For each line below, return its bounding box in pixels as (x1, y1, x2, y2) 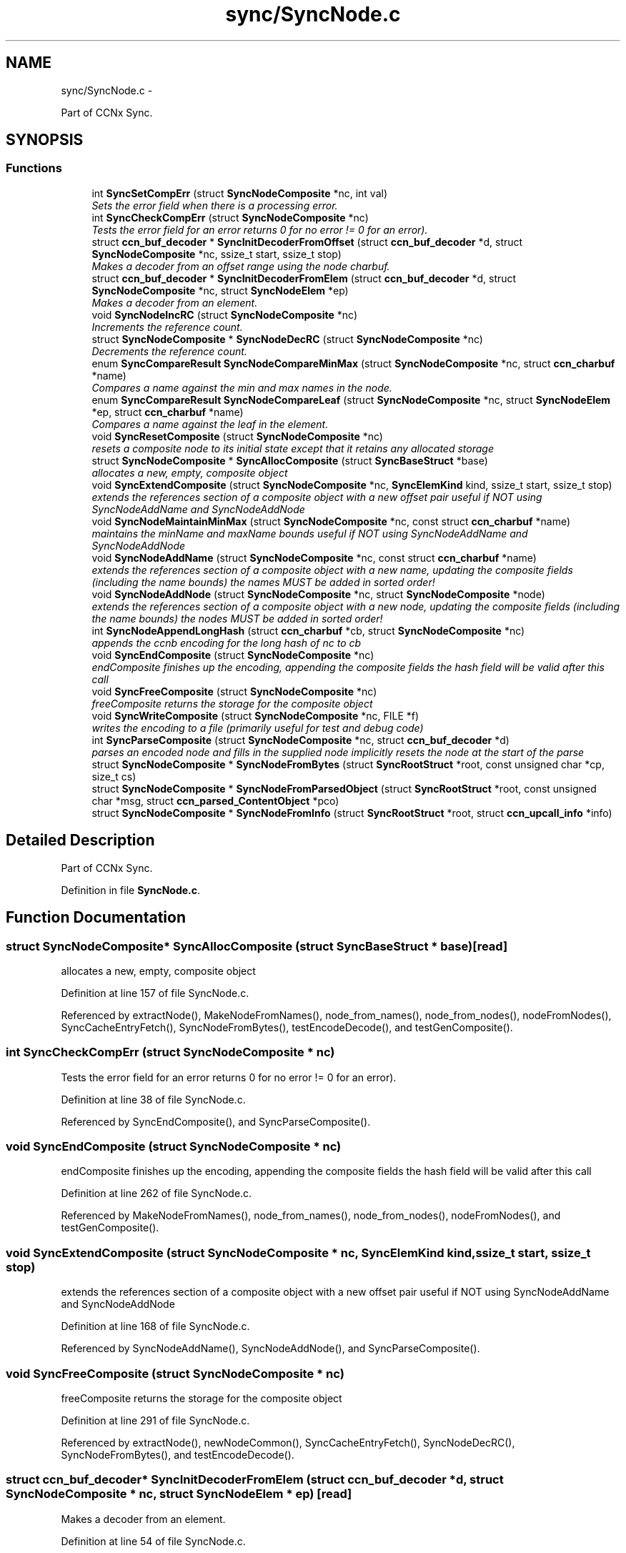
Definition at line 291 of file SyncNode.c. (61, 1414, 250, 1427)
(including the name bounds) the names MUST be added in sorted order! (91, 575, 435, 588)
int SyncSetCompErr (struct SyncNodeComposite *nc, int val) (91, 187, 388, 199)
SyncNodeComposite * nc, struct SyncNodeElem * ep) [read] (6, 1487, 352, 1502)
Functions (6, 161, 62, 176)
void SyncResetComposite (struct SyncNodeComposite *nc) (91, 430, 383, 442)
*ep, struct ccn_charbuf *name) (91, 405, 244, 418)
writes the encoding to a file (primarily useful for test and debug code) (91, 721, 424, 734)
